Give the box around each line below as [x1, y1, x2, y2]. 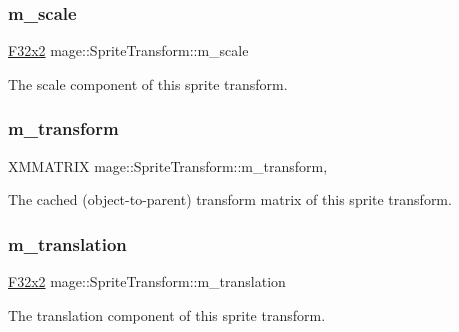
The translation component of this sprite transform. [8, 304, 326, 325]
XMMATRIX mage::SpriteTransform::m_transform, [8, 155, 328, 176]
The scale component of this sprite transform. [8, 73, 288, 94]
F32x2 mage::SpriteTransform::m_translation [8, 271, 286, 292]
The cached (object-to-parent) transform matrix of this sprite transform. [8, 189, 452, 210]
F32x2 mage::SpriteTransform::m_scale [8, 40, 249, 61]
